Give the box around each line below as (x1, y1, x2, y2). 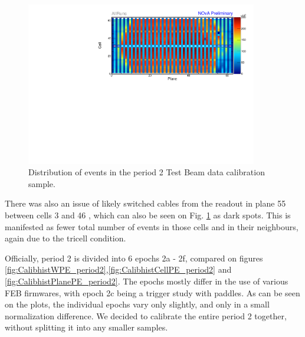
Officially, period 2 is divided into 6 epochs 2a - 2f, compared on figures (5, 251, 263, 264)
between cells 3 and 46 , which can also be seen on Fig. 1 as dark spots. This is (5, 209, 291, 221)
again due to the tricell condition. (5, 232, 126, 244)
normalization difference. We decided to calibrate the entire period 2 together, (5, 309, 287, 322)
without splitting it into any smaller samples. (5, 321, 168, 333)
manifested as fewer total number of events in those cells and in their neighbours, (5, 220, 299, 233)
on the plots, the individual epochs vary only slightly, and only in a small (5, 298, 270, 310)
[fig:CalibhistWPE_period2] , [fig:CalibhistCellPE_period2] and (5, 263, 232, 276)
